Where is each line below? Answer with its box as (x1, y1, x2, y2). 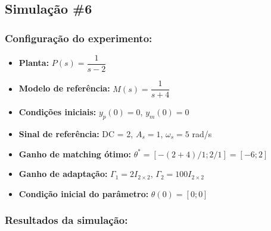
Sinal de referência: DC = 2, (18, 127, 133, 140)
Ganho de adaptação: (18, 167, 108, 180)
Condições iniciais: (18, 106, 96, 118)
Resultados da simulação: (5, 213, 128, 227)
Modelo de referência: (18, 82, 110, 94)
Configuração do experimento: (5, 30, 152, 45)
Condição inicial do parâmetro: (18, 187, 149, 200)
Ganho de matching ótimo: (18, 147, 131, 160)
